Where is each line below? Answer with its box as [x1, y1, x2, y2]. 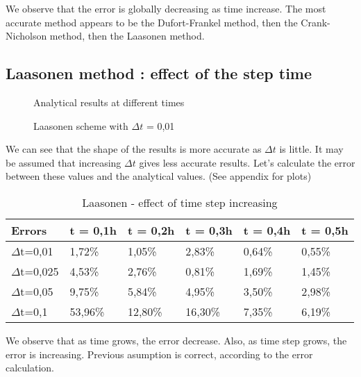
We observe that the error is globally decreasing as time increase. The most [6, 1, 326, 15]
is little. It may [279, 142, 344, 156]
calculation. [6, 360, 55, 375]
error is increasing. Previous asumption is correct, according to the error [6, 346, 313, 361]
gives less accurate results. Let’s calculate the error [139, 155, 355, 169]
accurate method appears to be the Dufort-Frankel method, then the [6, 15, 298, 29]
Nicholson [6, 28, 47, 43]
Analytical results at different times [33, 94, 185, 109]
